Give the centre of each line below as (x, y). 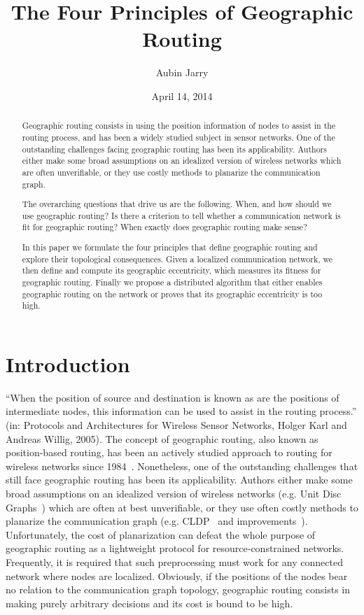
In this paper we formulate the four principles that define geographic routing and (170, 247)
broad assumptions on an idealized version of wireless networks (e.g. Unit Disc (174, 494)
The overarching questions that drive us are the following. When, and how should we (177, 204)
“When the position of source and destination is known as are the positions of (173, 397)
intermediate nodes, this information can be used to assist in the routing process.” (181, 411)
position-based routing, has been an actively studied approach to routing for (169, 452)
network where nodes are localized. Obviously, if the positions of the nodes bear (177, 575)
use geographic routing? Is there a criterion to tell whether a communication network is (181, 215)
